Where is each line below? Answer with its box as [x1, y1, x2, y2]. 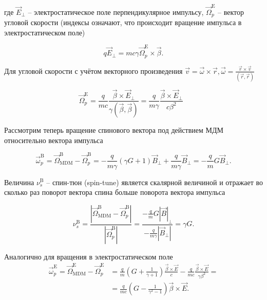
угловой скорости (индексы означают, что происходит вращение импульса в [4, 17, 242, 28]
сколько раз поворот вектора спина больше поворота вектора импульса [4, 187, 225, 197]
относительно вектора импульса [4, 134, 103, 145]
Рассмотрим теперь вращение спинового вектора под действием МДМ [4, 125, 223, 135]
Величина [4, 176, 34, 187]
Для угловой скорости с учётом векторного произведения [4, 65, 183, 76]
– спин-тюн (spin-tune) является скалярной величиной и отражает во [46, 176, 263, 187]
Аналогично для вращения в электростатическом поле [4, 251, 173, 262]
